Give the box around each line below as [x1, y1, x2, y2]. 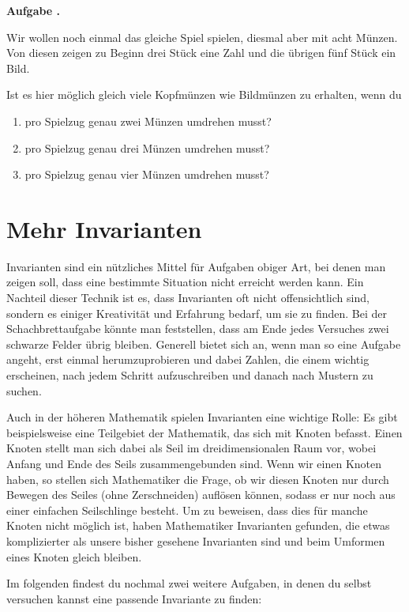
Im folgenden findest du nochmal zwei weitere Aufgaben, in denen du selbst [6, 575, 372, 591]
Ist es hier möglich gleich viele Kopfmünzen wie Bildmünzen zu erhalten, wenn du [6, 86, 402, 103]
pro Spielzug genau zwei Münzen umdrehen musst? [24, 112, 272, 129]
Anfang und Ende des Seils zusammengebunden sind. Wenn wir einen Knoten [6, 455, 382, 471]
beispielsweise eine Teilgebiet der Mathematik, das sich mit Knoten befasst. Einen [6, 424, 403, 440]
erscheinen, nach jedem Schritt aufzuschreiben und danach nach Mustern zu [6, 367, 373, 383]
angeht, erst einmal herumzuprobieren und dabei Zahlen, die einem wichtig [6, 351, 370, 368]
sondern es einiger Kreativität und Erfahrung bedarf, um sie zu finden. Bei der [6, 304, 388, 321]
